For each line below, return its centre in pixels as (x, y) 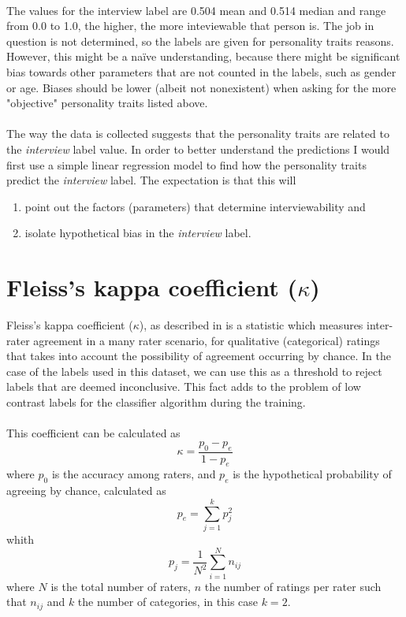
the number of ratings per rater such (293, 586)
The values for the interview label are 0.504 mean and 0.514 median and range (196, 10)
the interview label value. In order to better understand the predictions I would (198, 149)
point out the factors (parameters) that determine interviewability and (195, 206)
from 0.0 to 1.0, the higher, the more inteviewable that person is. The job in (190, 26)
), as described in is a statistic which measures (251, 325)
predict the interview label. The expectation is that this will (151, 180)
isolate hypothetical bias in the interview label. (138, 233)
